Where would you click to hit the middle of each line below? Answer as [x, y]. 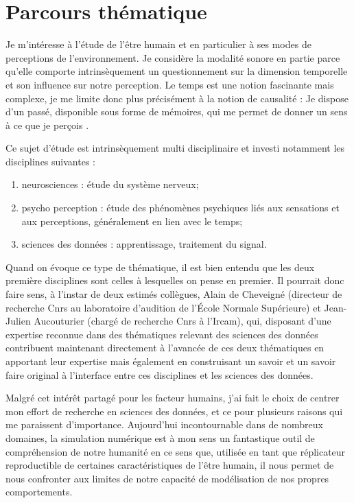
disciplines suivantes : [50, 161]
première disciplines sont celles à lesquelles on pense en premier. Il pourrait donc [175, 280]
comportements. [39, 492]
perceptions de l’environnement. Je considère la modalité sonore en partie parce [173, 57]
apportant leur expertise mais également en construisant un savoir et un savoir [171, 361]
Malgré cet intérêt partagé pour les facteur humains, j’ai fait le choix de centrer [173, 398]
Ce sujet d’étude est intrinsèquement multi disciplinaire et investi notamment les [175, 148]
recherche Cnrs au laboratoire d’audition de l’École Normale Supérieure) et [163, 307]
